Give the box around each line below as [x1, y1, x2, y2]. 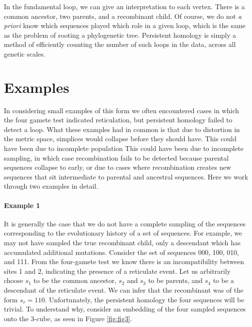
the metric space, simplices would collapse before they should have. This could [4, 134, 237, 144]
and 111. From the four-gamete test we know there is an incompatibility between [4, 256, 244, 267]
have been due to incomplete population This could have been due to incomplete [4, 143, 244, 153]
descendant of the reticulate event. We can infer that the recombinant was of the [4, 284, 244, 295]
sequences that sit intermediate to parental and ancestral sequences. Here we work [4, 171, 248, 181]
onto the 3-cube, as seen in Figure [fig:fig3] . [4, 313, 132, 323]
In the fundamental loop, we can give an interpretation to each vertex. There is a [4, 1, 245, 11]
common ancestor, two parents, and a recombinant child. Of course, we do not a [4, 11, 242, 21]
